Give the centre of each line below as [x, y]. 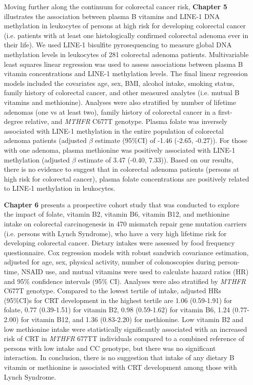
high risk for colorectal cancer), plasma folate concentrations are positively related [127, 178]
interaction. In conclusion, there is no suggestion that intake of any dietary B [119, 357]
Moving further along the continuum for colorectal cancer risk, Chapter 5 [116, 6]
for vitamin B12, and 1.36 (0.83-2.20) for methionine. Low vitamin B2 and [132, 319]
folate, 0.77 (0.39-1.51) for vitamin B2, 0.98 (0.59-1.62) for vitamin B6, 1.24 [117, 310]
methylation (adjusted [37, 159]
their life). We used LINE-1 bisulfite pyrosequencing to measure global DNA [118, 45]
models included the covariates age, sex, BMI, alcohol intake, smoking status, [119, 83]
